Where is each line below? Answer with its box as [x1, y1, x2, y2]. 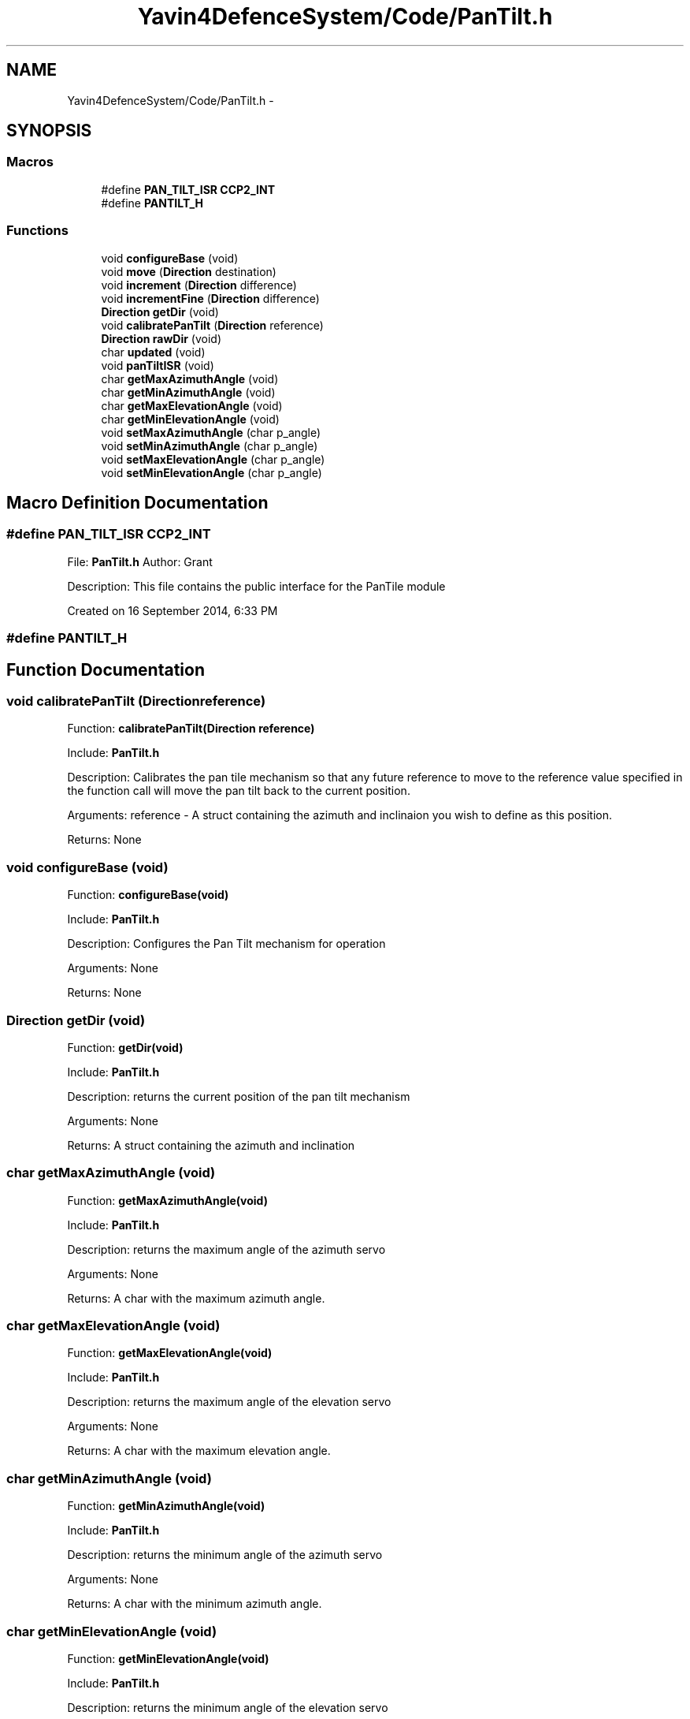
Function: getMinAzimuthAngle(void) [67, 1499, 265, 1513]
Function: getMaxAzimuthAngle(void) [67, 1193, 268, 1207]
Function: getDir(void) [67, 1040, 184, 1054]
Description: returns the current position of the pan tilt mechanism [67, 1089, 410, 1103]
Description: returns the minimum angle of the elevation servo [67, 1700, 388, 1714]
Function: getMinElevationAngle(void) [67, 1651, 269, 1665]
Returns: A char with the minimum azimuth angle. [67, 1597, 322, 1611]
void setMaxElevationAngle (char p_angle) [101, 452, 325, 466]
